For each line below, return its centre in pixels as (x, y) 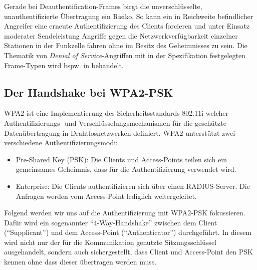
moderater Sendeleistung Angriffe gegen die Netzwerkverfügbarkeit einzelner (121, 35)
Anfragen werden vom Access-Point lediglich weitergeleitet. (106, 196)
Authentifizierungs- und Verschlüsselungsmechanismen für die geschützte (115, 122)
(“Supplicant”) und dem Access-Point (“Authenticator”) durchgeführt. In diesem (128, 232)
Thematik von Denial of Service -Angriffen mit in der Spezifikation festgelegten (125, 55)
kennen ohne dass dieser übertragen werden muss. (80, 262)
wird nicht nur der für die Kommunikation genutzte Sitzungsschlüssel (110, 242)
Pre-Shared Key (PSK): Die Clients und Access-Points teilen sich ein (121, 159)
